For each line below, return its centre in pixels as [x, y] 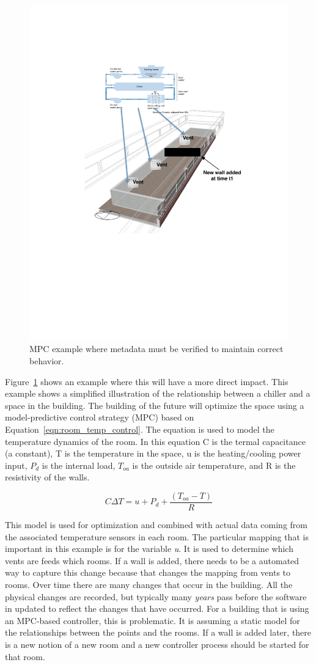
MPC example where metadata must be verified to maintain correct [156, 349]
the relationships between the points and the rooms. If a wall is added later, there [158, 632]
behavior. [47, 361]
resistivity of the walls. [47, 477]
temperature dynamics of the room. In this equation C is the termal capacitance [155, 441]
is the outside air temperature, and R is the [214, 465]
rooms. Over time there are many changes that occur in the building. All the [149, 585]
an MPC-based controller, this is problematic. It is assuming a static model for [152, 620]
